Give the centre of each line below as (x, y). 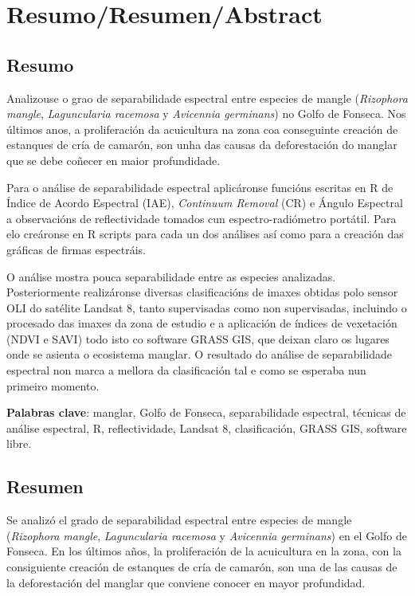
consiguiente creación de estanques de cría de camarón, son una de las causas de (202, 567)
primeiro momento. (53, 385)
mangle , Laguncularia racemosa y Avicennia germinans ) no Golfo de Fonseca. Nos (206, 114)
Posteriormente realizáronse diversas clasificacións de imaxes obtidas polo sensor (202, 292)
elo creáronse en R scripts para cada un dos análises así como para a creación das (205, 234)
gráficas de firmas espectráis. (76, 249)
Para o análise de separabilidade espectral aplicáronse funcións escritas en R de (200, 187)
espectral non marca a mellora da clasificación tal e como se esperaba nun (186, 370)
